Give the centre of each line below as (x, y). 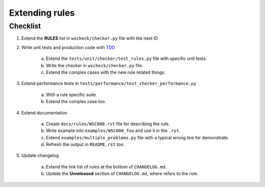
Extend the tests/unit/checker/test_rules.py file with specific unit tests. (126, 58)
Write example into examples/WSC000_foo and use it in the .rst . (113, 131)
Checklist (25, 26)
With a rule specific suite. (72, 94)
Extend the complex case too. (76, 102)
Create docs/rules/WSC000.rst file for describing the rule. (108, 124)
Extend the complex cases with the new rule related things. (106, 72)
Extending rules (42, 13)
